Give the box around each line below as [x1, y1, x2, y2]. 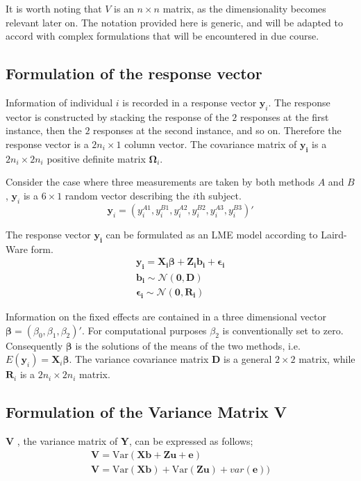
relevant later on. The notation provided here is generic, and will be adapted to [6, 15, 344, 29]
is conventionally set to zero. [222, 323, 344, 337]
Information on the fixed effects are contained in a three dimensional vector [6, 309, 326, 324]
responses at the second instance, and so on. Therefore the [93, 123, 342, 138]
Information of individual [6, 95, 113, 109]
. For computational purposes [81, 323, 207, 337]
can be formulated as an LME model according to [106, 227, 318, 241]
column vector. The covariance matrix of [124, 136, 297, 151]
